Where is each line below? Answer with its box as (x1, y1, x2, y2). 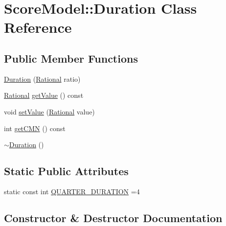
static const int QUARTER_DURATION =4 (4, 186, 140, 196)
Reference (4, 17, 72, 37)
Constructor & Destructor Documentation (4, 210, 223, 225)
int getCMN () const (4, 123, 66, 133)
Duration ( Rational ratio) (4, 73, 81, 84)
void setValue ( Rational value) (4, 106, 95, 116)
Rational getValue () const (4, 90, 84, 100)
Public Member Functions (4, 50, 138, 66)
